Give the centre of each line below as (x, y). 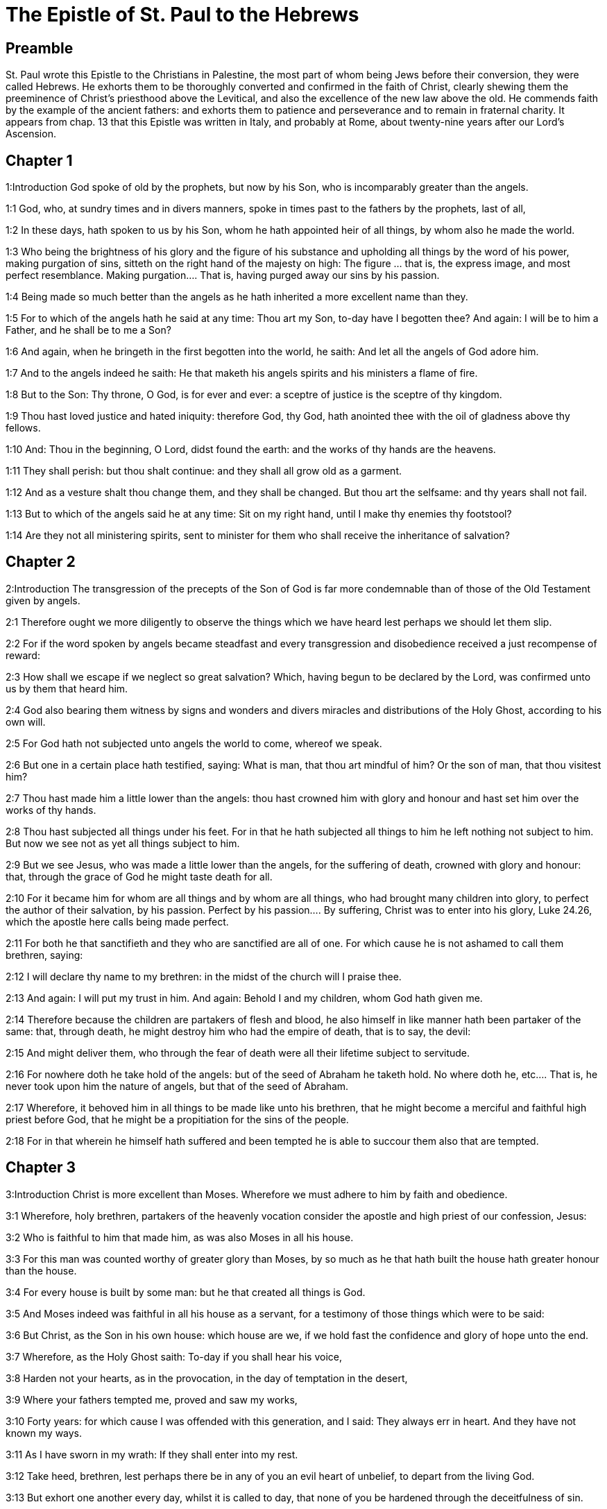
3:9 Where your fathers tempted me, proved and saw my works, (152, 1399)
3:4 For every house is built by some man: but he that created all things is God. (186, 1292)
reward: (23, 655)
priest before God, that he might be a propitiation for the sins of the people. (177, 1119)
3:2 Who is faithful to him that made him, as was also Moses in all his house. (180, 1237)
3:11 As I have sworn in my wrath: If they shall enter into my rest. (152, 1454)
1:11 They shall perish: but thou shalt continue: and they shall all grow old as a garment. (204, 471)
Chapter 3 (41, 1168)
